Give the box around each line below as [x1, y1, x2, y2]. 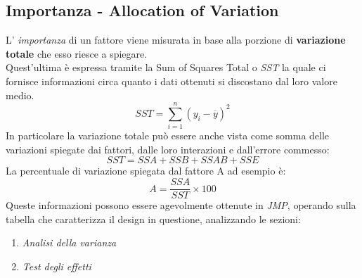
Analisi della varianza [22, 235, 117, 250]
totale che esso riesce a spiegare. [6, 46, 148, 61]
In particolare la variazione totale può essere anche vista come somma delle [6, 128, 330, 143]
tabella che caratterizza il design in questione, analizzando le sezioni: [6, 211, 301, 226]
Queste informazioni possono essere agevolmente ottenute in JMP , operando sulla [6, 198, 356, 213]
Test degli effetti [22, 258, 91, 273]
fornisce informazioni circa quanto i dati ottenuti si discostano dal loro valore [6, 73, 337, 88]
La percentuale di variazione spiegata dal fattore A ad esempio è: [6, 163, 286, 178]
